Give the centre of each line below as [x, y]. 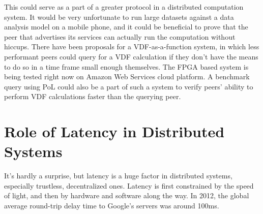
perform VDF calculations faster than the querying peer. [93, 96]
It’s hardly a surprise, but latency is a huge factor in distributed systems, [118, 176]
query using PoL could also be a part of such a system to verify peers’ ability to [129, 86]
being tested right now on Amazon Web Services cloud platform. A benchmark [127, 77]
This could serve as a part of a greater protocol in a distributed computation [124, 7]
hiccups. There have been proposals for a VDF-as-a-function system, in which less [132, 47]
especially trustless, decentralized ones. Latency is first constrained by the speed [129, 185]
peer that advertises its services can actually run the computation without [120, 36]
